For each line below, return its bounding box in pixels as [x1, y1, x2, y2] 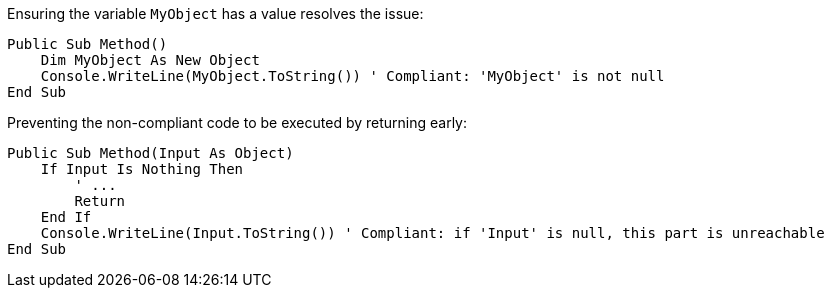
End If [40, 209, 92, 225]
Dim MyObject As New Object [40, 52, 260, 68]
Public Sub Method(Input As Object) [7, 145, 294, 161]
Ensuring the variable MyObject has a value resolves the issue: [7, 5, 424, 22]
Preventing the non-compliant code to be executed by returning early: [7, 114, 468, 131]
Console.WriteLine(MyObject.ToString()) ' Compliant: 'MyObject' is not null [40, 68, 665, 84]
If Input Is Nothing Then [40, 161, 244, 177]
